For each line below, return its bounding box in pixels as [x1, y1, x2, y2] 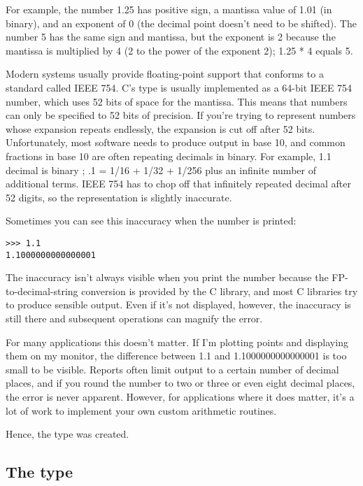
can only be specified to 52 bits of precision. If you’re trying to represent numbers [6, 108, 356, 122]
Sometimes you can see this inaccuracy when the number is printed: [6, 213, 297, 228]
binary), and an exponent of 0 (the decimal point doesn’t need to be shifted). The [6, 15, 357, 30]
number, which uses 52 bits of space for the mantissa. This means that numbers [6, 94, 348, 108]
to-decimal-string [6, 283, 78, 298]
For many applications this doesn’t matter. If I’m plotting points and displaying [6, 334, 348, 349]
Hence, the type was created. [6, 427, 129, 441]
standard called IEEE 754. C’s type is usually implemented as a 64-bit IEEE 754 [6, 80, 353, 94]
